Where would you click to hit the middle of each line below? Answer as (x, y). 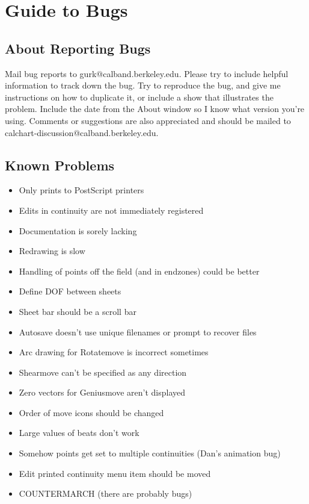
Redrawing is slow (52, 251)
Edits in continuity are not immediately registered (111, 210)
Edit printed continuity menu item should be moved (115, 473)
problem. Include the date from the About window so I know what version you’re (155, 109)
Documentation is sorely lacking (78, 230)
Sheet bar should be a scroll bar (78, 311)
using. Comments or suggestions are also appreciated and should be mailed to (148, 120)
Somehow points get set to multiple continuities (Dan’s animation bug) (150, 453)
